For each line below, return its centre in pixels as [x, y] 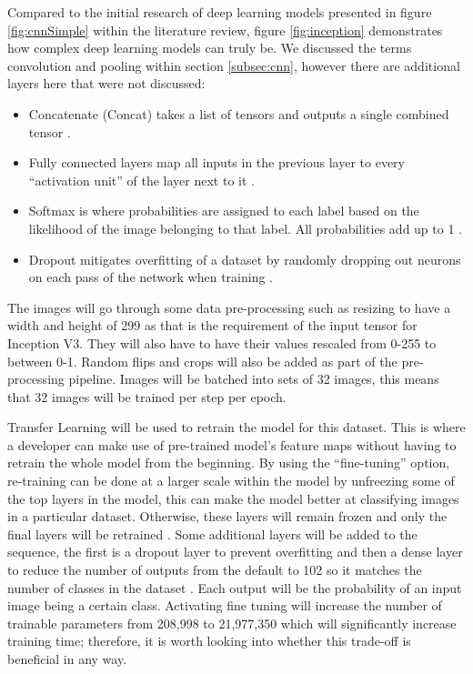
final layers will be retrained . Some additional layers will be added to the [212, 533]
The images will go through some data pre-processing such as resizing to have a [229, 307]
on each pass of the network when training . [151, 277]
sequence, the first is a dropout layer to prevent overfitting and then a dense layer [235, 552]
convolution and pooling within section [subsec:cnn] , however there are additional [234, 65]
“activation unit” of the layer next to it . [141, 180]
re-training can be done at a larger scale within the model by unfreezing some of [231, 481]
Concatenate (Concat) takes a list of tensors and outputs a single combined [239, 113]
